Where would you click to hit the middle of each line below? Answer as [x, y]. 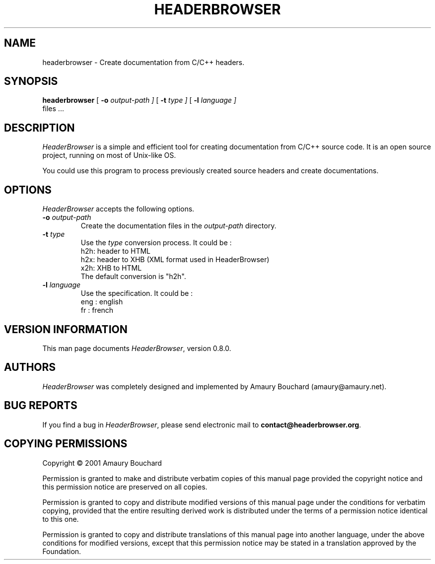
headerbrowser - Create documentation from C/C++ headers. [144, 62]
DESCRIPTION [39, 128]
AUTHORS [30, 367]
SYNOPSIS [31, 81]
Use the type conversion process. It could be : [156, 243]
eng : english [102, 302]
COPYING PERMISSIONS [66, 444]
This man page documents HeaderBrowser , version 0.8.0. [137, 348]
